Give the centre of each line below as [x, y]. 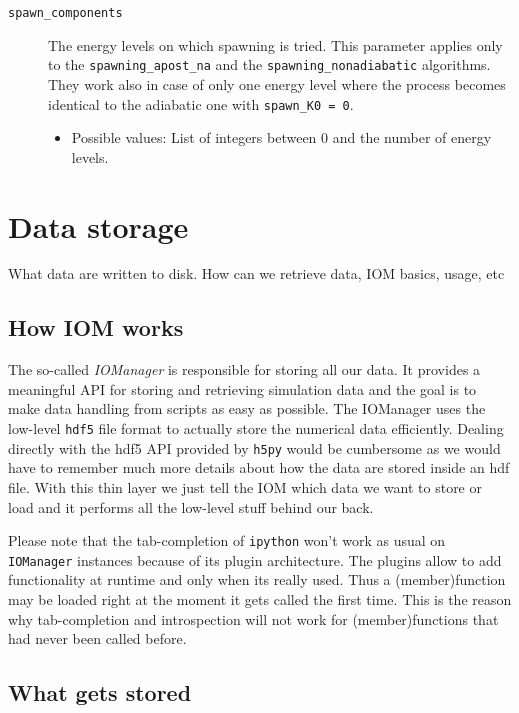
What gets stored [100, 692]
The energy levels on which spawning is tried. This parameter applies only [275, 44]
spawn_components [65, 13]
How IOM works [96, 327]
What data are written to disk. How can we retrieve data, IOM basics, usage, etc [256, 273]
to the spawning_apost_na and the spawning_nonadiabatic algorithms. [269, 64]
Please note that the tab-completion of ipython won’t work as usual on [227, 540]
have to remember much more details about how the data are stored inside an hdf [259, 467]
